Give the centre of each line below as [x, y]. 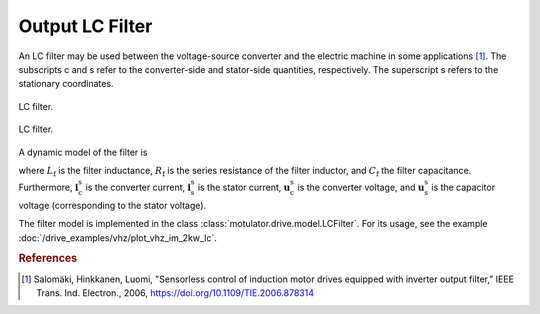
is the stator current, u [244, 187]
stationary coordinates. [66, 84]
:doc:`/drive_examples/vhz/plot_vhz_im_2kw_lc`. [117, 237]
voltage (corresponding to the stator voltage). [112, 205]
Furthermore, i [48, 187]
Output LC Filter [85, 26]
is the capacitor [463, 187]
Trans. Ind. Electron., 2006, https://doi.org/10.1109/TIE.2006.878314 [175, 293]
